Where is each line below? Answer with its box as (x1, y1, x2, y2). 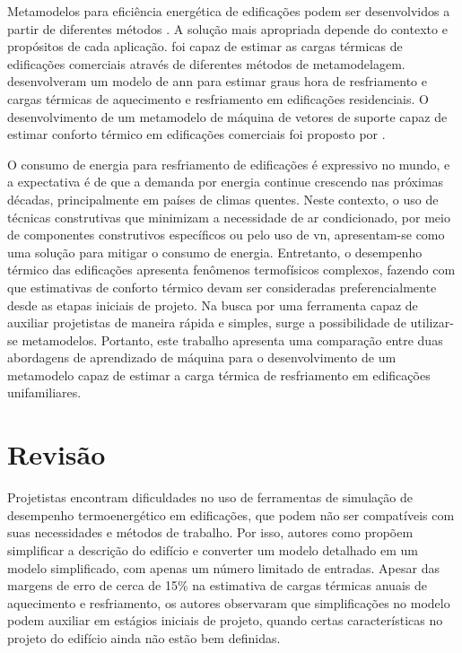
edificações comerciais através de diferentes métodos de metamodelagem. (7, 54, 405, 73)
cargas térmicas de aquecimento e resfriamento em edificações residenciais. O (7, 89, 429, 108)
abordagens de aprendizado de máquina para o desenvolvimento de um (7, 348, 397, 367)
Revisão (7, 436, 106, 473)
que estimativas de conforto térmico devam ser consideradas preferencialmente (7, 277, 437, 296)
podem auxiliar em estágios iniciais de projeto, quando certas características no (7, 611, 443, 630)
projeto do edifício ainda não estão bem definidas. (7, 628, 281, 647)
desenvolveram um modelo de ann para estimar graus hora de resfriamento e (7, 72, 428, 91)
